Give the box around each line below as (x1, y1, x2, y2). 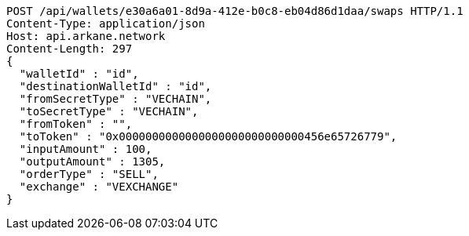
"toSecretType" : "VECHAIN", (19, 105, 199, 118)
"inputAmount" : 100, (19, 143, 152, 155)
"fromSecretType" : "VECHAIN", (19, 93, 212, 105)
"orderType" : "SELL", (19, 168, 159, 180)
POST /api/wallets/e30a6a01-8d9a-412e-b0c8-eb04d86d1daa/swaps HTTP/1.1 (6, 5, 464, 17)
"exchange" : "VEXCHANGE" (19, 180, 179, 193)
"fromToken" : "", (19, 118, 133, 130)
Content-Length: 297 (6, 42, 133, 55)
